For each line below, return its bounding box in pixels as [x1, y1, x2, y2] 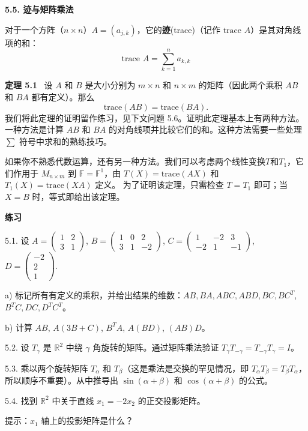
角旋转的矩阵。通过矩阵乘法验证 [92, 341, 219, 354]
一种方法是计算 [5, 123, 64, 136]
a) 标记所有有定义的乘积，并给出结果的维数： [5, 289, 184, 301]
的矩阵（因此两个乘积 [198, 79, 283, 91]
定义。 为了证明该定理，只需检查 [95, 178, 224, 191]
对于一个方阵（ [5, 23, 64, 35]
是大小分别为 [85, 79, 136, 91]
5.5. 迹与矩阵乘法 [5, 3, 74, 15]
